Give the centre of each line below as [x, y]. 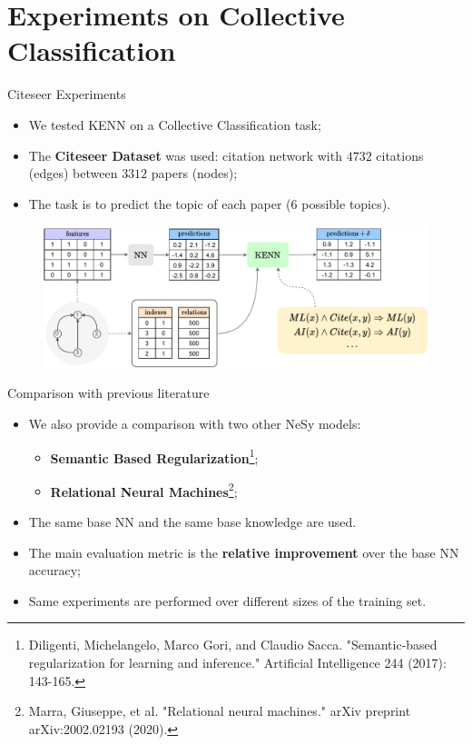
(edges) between [73, 173]
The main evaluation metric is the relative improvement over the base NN [244, 552]
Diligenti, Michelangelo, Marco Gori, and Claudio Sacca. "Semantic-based [233, 645]
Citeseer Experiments [67, 94]
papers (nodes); [194, 173]
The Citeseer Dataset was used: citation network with [185, 155]
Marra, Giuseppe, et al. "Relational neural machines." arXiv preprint [220, 711]
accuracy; [55, 570]
